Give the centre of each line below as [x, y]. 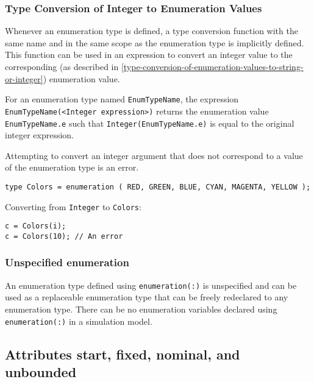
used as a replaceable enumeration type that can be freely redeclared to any [147, 297]
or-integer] [24, 78]
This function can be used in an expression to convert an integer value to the [149, 55]
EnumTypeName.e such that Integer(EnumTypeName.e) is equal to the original [150, 123]
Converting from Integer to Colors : [73, 206]
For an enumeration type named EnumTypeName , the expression [122, 99]
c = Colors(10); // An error [64, 236]
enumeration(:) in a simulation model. [79, 321]
